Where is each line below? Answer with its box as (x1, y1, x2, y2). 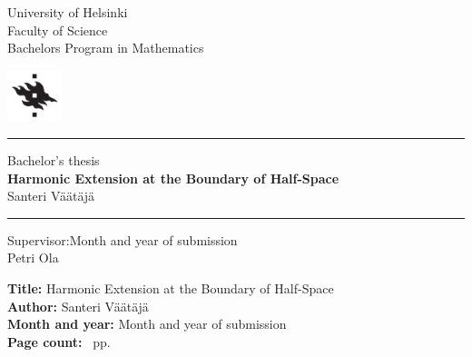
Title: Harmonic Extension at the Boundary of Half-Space (7, 279, 334, 298)
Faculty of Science (7, 20, 108, 39)
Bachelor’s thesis (7, 151, 100, 170)
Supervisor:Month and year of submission (7, 230, 238, 249)
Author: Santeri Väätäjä (7, 296, 149, 315)
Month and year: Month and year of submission (7, 314, 287, 333)
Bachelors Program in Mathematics (7, 38, 204, 57)
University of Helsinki (7, 3, 128, 21)
